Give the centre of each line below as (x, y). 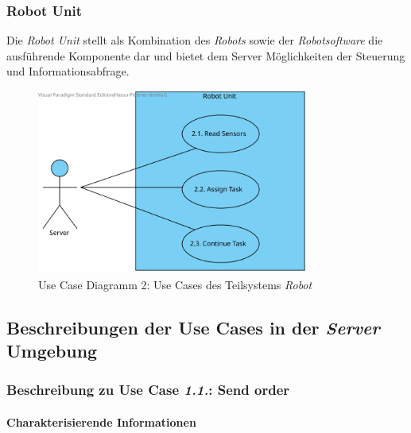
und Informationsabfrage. (68, 71)
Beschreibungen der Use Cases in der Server (193, 327)
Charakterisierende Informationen (101, 421)
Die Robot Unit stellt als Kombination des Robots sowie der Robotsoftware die (195, 40)
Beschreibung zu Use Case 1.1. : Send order (148, 390)
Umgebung (52, 351)
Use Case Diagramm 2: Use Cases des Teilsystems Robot (175, 284)
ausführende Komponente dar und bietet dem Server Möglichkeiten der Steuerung (206, 55)
